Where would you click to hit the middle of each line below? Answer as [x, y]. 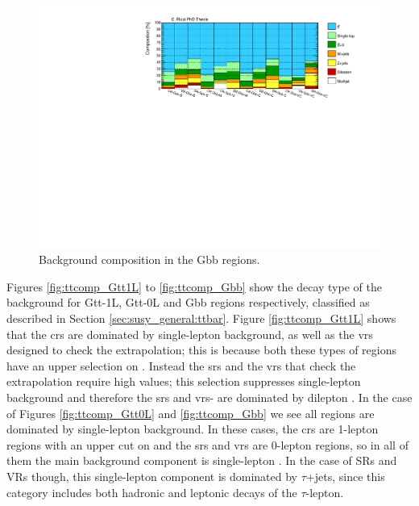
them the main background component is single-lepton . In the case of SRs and [202, 460]
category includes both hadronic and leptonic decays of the [152, 492]
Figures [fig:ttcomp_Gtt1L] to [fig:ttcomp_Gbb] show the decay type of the [194, 286]
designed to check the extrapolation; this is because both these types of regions [201, 350]
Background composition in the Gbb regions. [149, 259]
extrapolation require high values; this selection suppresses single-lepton [184, 381]
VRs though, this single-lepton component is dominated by [152, 476]
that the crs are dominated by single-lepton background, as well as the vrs [190, 334]
